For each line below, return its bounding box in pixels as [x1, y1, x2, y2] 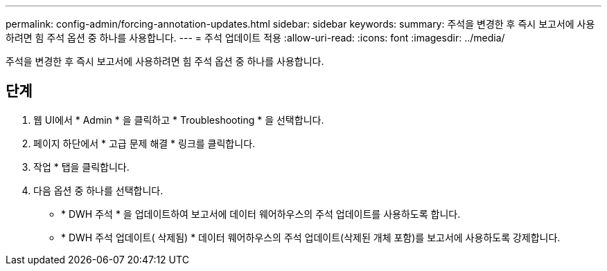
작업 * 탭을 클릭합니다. [33, 160, 130, 173]
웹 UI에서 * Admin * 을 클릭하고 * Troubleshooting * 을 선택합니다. [33, 113, 324, 126]
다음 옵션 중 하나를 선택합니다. [33, 184, 164, 196]
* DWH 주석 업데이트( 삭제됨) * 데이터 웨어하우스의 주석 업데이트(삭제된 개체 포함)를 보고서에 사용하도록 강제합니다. [61, 231, 561, 243]
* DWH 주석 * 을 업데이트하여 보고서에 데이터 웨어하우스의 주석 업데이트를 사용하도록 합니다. [61, 207, 461, 220]
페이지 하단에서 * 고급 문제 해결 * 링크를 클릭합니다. [33, 137, 256, 149]
